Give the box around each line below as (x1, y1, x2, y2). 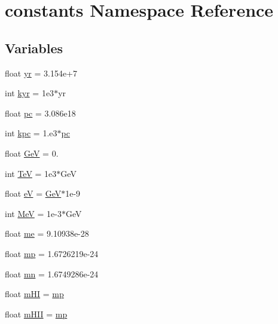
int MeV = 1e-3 (5, 207, 62, 219)
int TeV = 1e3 (5, 167, 57, 179)
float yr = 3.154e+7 (5, 66, 78, 79)
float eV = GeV (5, 187, 62, 200)
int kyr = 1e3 (5, 87, 54, 99)
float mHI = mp (5, 288, 64, 300)
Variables (5, 38, 63, 57)
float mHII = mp (5, 307, 68, 320)
